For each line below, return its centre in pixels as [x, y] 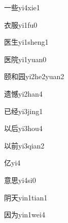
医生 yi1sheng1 [26, 42]
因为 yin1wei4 [25, 215]
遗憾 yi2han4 [23, 93]
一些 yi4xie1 [22, 7]
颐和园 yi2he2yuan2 [34, 76]
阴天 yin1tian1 [26, 197]
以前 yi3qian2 [24, 145]
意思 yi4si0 [20, 180]
